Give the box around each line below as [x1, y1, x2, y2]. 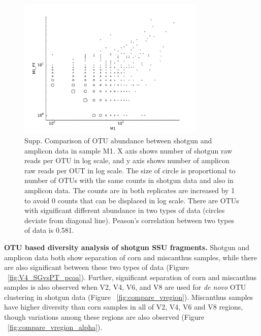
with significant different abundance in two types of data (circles [24, 205, 225, 216]
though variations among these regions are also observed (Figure [4, 312, 205, 322]
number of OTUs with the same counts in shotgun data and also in [24, 175, 234, 186]
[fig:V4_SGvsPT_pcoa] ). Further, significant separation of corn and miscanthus [8, 271, 256, 282]
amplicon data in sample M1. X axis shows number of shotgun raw [24, 145, 233, 156]
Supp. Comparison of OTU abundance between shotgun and [24, 135, 212, 145]
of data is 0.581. [24, 225, 74, 235]
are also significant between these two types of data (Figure [4, 262, 189, 272]
